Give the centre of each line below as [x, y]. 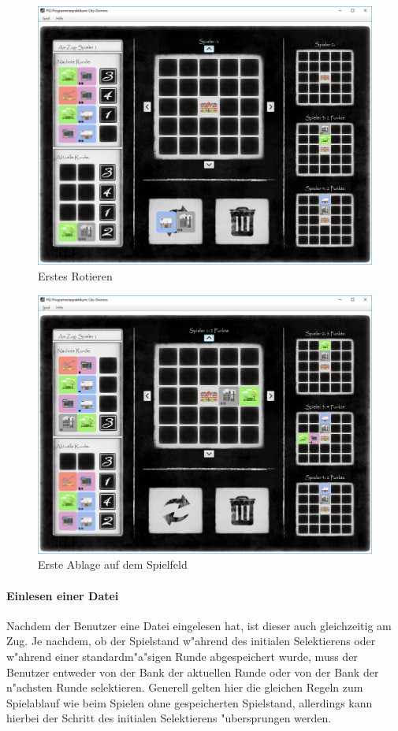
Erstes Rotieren [75, 275]
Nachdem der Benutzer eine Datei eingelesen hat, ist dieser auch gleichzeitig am [199, 625]
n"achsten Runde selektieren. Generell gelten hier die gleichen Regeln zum [185, 687]
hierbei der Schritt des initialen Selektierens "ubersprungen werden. [169, 718]
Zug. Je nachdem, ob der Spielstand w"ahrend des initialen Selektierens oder [191, 641]
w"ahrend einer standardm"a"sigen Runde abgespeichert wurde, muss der [182, 657]
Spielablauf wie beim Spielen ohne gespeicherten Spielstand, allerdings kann [190, 702]
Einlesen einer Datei [63, 595]
